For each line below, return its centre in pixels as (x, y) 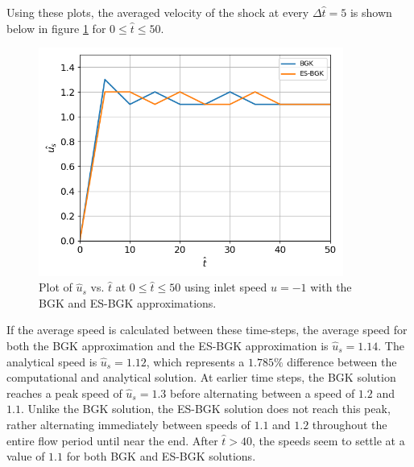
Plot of (56, 287)
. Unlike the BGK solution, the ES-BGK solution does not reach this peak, (205, 409)
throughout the (350, 424)
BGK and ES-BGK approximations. (128, 302)
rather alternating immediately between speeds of (128, 424)
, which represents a (195, 361)
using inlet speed (226, 287)
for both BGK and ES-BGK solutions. (161, 456)
